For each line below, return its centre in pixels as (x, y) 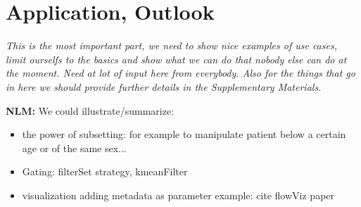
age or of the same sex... (74, 148)
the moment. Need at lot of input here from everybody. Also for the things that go (180, 73)
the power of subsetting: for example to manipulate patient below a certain (184, 134)
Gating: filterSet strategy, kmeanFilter (105, 171)
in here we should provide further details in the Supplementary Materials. (164, 86)
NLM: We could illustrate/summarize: (90, 110)
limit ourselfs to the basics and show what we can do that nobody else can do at (176, 59)
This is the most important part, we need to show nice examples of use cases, (171, 45)
